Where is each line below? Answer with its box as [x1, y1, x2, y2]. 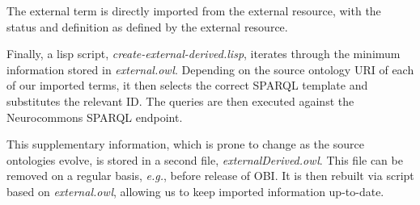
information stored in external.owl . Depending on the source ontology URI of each [6, 61, 414, 77]
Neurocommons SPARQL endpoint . [6, 108, 183, 125]
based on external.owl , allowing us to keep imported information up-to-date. [6, 182, 384, 199]
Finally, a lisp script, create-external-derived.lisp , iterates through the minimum [6, 45, 401, 62]
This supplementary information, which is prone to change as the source [6, 136, 364, 153]
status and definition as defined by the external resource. [6, 18, 288, 35]
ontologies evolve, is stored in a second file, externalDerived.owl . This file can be [6, 151, 403, 168]
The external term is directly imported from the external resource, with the [6, 2, 381, 19]
